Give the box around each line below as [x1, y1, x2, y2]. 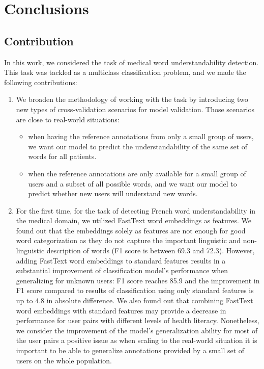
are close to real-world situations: [16, 114, 120, 124]
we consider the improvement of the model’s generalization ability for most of [16, 325, 258, 335]
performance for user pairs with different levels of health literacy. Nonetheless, [16, 315, 259, 326]
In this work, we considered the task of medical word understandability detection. [4, 57, 259, 67]
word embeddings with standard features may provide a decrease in [16, 305, 226, 315]
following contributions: [4, 76, 77, 87]
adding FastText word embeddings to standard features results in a [16, 255, 226, 266]
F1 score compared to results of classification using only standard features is [16, 285, 254, 296]
